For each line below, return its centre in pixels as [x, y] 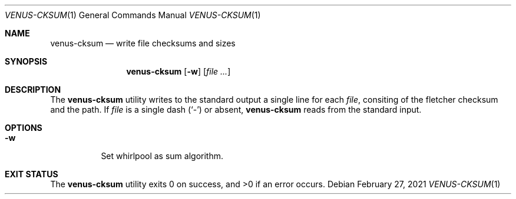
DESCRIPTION [33, 90]
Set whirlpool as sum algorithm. [162, 156]
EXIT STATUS [32, 174]
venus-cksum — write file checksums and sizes [143, 43]
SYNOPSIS [26, 61]
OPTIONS [24, 128]
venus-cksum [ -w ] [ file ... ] [178, 71]
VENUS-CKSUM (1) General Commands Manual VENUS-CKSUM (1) [133, 15]
